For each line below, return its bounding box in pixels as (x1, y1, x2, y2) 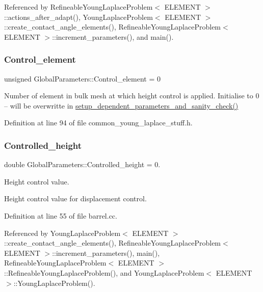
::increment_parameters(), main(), (52, 247, 160, 258)
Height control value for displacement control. (4, 193, 147, 204)
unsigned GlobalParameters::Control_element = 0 (4, 73, 161, 84)
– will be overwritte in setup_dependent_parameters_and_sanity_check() (4, 100, 239, 111)
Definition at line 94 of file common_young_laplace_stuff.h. (4, 117, 193, 128)
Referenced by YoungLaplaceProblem (4, 227, 121, 238)
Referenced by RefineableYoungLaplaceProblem (4, 2, 153, 12)
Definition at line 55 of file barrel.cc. (4, 210, 117, 221)
